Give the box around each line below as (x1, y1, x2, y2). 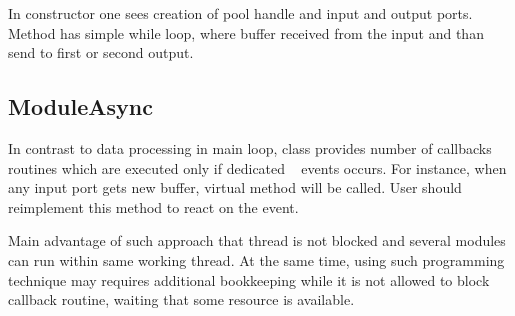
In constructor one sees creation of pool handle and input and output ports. (8, 3, 473, 23)
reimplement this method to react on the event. (8, 196, 299, 217)
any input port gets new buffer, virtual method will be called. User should (8, 177, 462, 198)
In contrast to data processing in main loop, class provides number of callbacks (8, 137, 492, 158)
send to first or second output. (8, 42, 194, 63)
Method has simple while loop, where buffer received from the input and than (8, 22, 484, 43)
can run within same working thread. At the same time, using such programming (8, 249, 505, 270)
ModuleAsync (8, 91, 153, 122)
